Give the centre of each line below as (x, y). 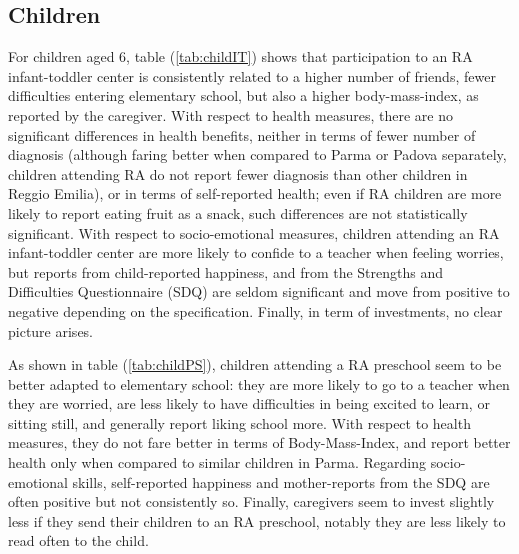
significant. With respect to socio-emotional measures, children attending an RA (254, 232)
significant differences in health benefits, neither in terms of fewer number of (242, 134)
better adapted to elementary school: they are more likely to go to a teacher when (259, 383)
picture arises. (51, 330)
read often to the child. (78, 540)
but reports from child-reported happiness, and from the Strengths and (226, 271)
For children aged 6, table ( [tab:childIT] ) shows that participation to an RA (240, 56)
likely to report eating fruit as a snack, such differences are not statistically (238, 212)
